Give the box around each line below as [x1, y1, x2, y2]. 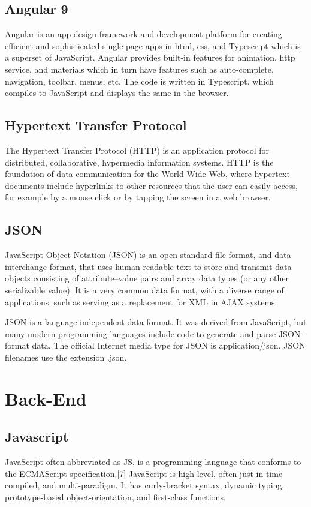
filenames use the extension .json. [5, 350, 127, 363]
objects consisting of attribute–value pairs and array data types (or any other [5, 272, 289, 284]
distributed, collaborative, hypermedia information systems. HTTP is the [5, 155, 274, 168]
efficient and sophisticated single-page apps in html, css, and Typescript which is [5, 39, 301, 52]
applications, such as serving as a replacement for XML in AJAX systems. [5, 295, 277, 308]
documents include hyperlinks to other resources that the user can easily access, [5, 179, 298, 191]
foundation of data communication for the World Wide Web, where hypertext [5, 167, 290, 180]
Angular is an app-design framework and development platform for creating [5, 28, 282, 40]
